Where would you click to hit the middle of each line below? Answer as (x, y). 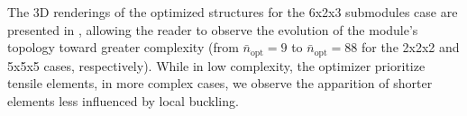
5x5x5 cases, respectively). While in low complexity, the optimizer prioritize (216, 65)
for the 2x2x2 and (410, 47)
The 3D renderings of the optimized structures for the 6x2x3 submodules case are (233, 12)
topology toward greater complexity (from (123, 47)
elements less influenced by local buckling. (123, 100)
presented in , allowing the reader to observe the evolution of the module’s (213, 29)
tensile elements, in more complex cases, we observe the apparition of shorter (220, 83)
